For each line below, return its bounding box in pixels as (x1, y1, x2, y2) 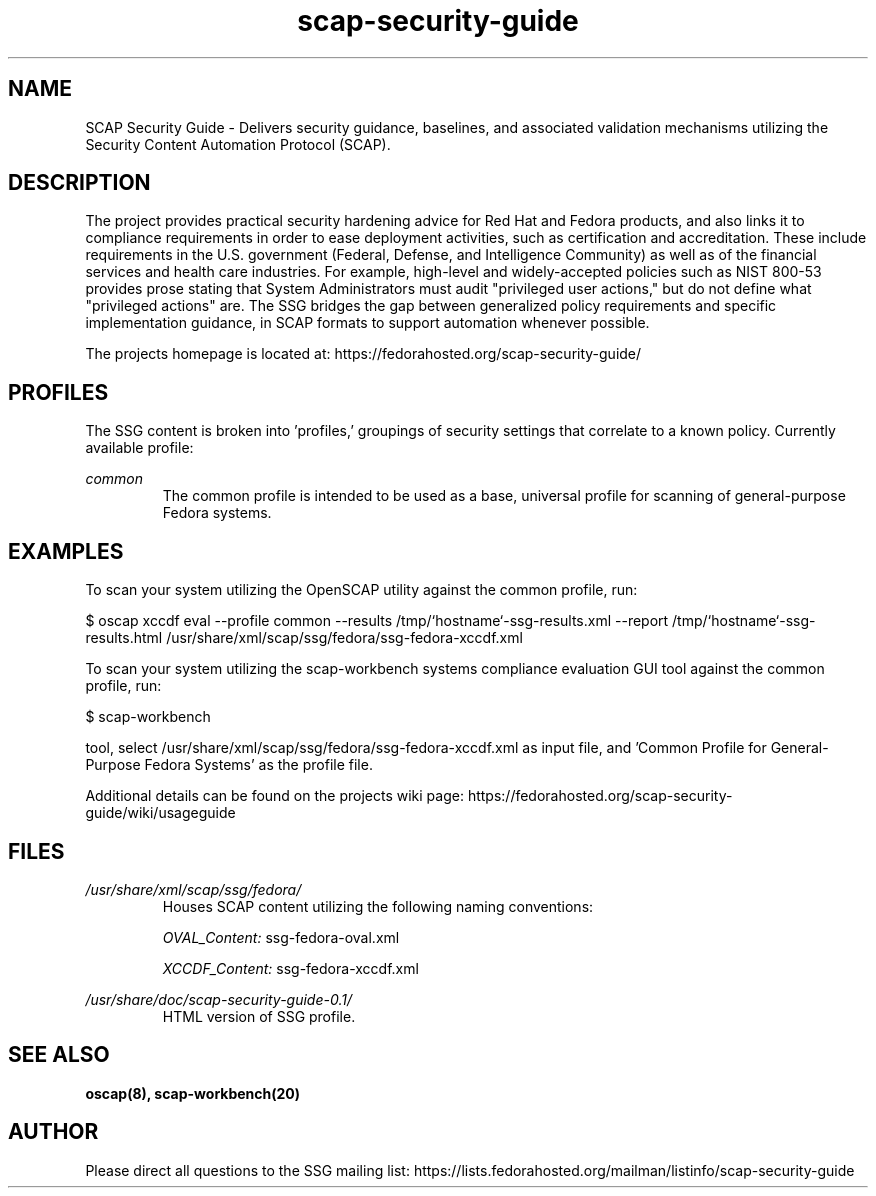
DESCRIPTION (8, 170, 151, 196)
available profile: (85, 439, 194, 457)
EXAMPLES (8, 538, 124, 564)
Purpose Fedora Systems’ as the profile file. (85, 756, 373, 774)
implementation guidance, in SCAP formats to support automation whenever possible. (85, 314, 650, 332)
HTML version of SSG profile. (162, 1007, 356, 1025)
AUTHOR (8, 1119, 99, 1145)
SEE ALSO (8, 1042, 110, 1068)
